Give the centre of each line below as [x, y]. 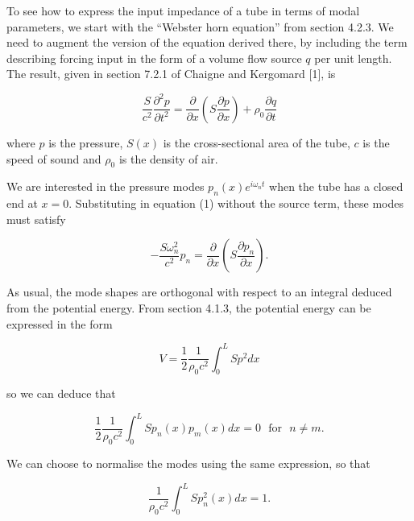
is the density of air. [168, 158]
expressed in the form [60, 323]
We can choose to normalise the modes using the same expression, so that [188, 463]
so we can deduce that [61, 393]
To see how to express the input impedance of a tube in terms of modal [183, 10]
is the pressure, [86, 142]
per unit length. [353, 58]
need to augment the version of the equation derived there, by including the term [207, 42]
